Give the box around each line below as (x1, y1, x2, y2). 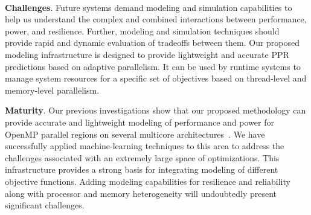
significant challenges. (5, 199, 85, 211)
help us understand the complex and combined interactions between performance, (5, 13, 307, 25)
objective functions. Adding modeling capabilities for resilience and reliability (5, 175, 290, 187)
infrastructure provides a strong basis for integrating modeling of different (5, 163, 278, 176)
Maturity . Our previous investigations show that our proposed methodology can (5, 104, 306, 117)
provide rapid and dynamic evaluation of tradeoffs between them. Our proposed (5, 36, 300, 49)
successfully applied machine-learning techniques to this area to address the (5, 140, 284, 152)
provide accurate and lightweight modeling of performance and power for (5, 115, 274, 128)
